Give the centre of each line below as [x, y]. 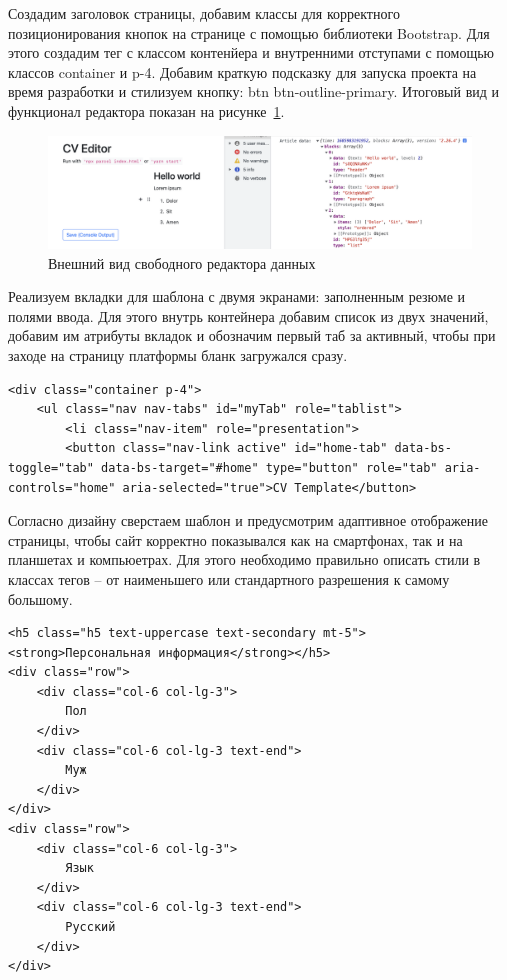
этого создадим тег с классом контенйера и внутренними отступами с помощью [251, 52]
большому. [40, 598]
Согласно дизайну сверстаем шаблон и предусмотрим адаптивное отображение [248, 520]
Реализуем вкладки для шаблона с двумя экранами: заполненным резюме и [237, 296]
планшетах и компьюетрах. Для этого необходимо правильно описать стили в [244, 559]
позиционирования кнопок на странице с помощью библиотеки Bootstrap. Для [249, 32]
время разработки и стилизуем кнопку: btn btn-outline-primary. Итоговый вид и [254, 91]
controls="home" [62, 487]
